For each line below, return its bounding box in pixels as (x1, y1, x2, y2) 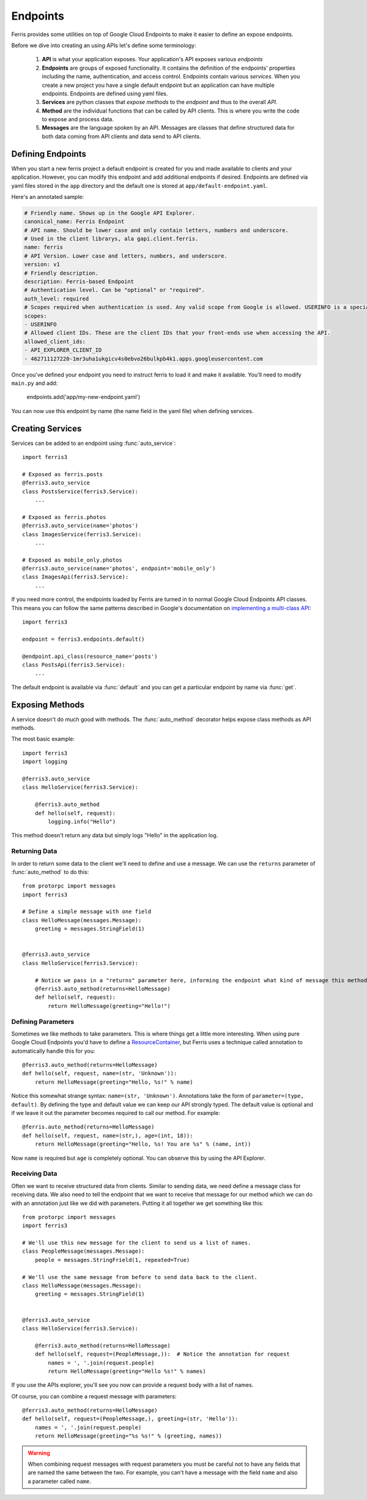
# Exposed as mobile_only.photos (22, 556, 122, 563)
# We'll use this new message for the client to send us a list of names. (22, 1239, 251, 1247)
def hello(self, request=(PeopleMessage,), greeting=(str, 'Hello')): (22, 1416, 239, 1422)
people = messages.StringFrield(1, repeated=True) (34, 1256, 190, 1263)
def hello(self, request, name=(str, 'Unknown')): (22, 1070, 177, 1077)
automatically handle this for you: (11, 1047, 95, 1054)
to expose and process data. (42, 116, 114, 123)
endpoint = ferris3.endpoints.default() (22, 635, 145, 643)
